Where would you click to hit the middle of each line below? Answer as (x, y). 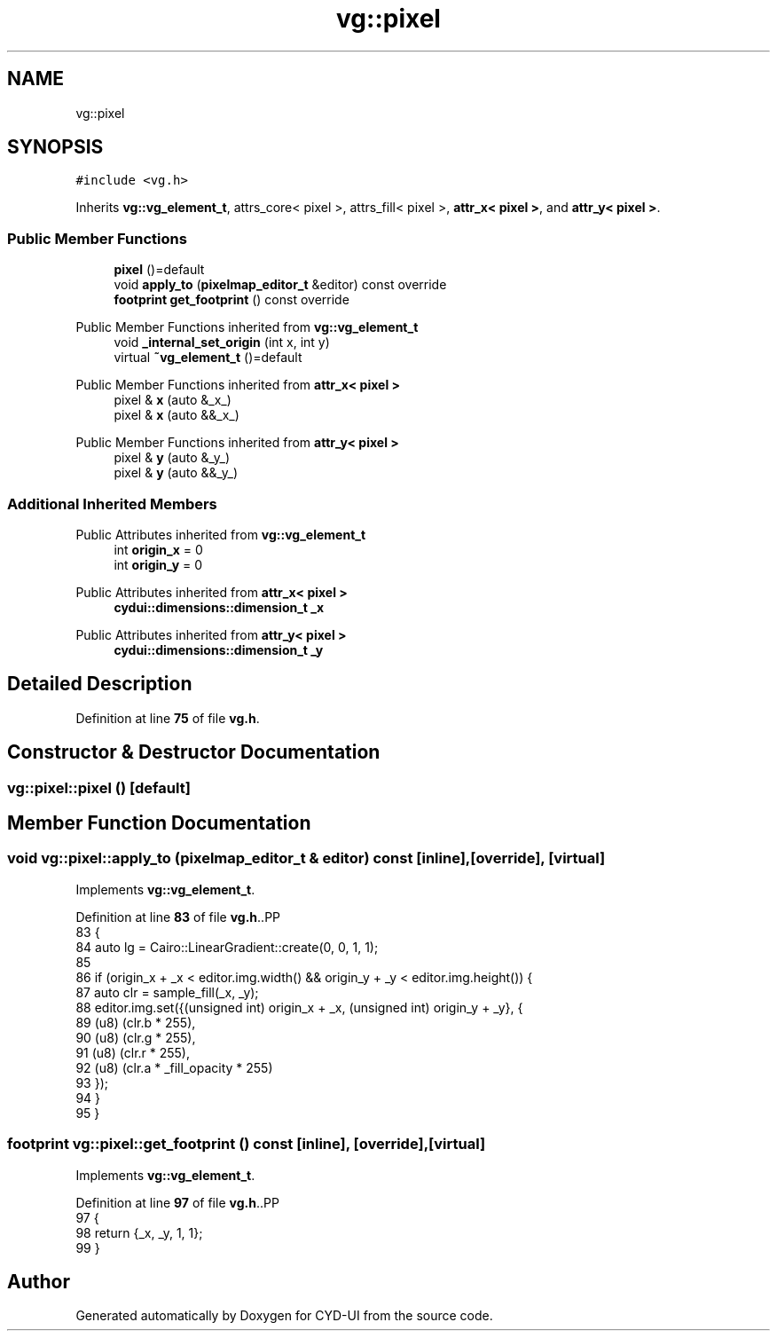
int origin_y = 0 (158, 564)
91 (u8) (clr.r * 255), (133, 1052)
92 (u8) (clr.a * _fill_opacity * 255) (174, 1067)
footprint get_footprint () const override (232, 300)
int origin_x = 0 (158, 549)
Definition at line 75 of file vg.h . (168, 718)
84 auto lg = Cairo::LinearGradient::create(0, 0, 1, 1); (227, 947)
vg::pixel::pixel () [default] (99, 787)
